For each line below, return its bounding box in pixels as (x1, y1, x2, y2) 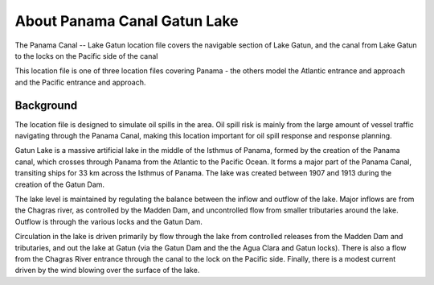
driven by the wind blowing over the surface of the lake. (14, 266, 200, 275)
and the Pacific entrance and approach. (14, 77, 146, 87)
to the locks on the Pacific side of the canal (14, 51, 158, 60)
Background (14, 98, 78, 112)
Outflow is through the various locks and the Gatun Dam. (14, 217, 203, 226)
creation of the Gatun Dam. (14, 180, 104, 189)
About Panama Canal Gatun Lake (14, 12, 239, 30)
